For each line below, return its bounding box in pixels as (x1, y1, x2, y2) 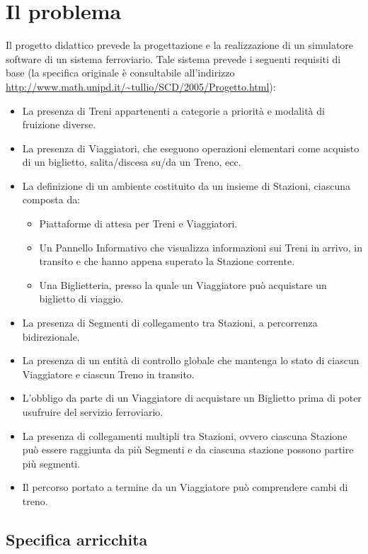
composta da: (22, 192, 81, 207)
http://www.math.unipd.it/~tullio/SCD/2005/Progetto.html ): (6, 79, 276, 94)
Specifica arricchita (6, 528, 148, 550)
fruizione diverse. (22, 117, 96, 132)
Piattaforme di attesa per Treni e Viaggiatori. (39, 216, 238, 231)
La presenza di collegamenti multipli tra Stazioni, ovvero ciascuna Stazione (22, 428, 347, 443)
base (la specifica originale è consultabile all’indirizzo (6, 65, 235, 80)
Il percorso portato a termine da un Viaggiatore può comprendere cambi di (22, 480, 348, 494)
